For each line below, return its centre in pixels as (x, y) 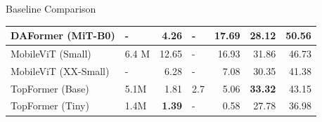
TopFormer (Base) (50, 88)
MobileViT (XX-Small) (60, 70)
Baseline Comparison (51, 8)
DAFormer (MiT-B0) (63, 35)
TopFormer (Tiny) (50, 106)
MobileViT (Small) (51, 53)
